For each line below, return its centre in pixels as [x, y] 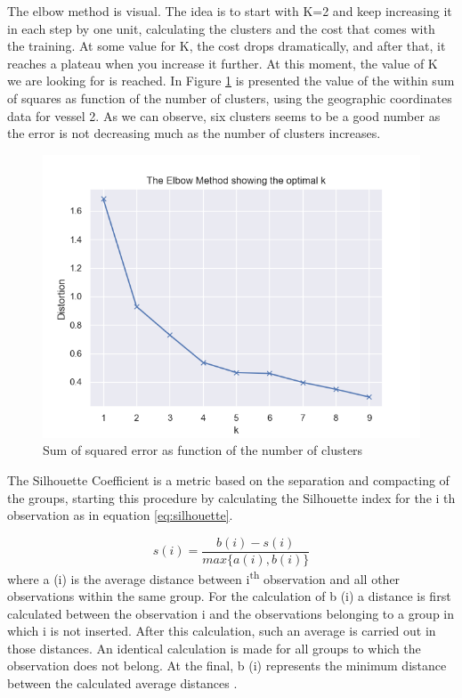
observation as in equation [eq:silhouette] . [120, 515]
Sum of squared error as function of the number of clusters [203, 450]
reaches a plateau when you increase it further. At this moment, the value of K [223, 63]
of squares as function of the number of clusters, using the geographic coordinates [230, 97]
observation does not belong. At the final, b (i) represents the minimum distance [227, 666]
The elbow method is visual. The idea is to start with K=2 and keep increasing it [230, 11]
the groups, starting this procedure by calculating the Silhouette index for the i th [231, 497]
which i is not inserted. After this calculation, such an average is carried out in [222, 631]
